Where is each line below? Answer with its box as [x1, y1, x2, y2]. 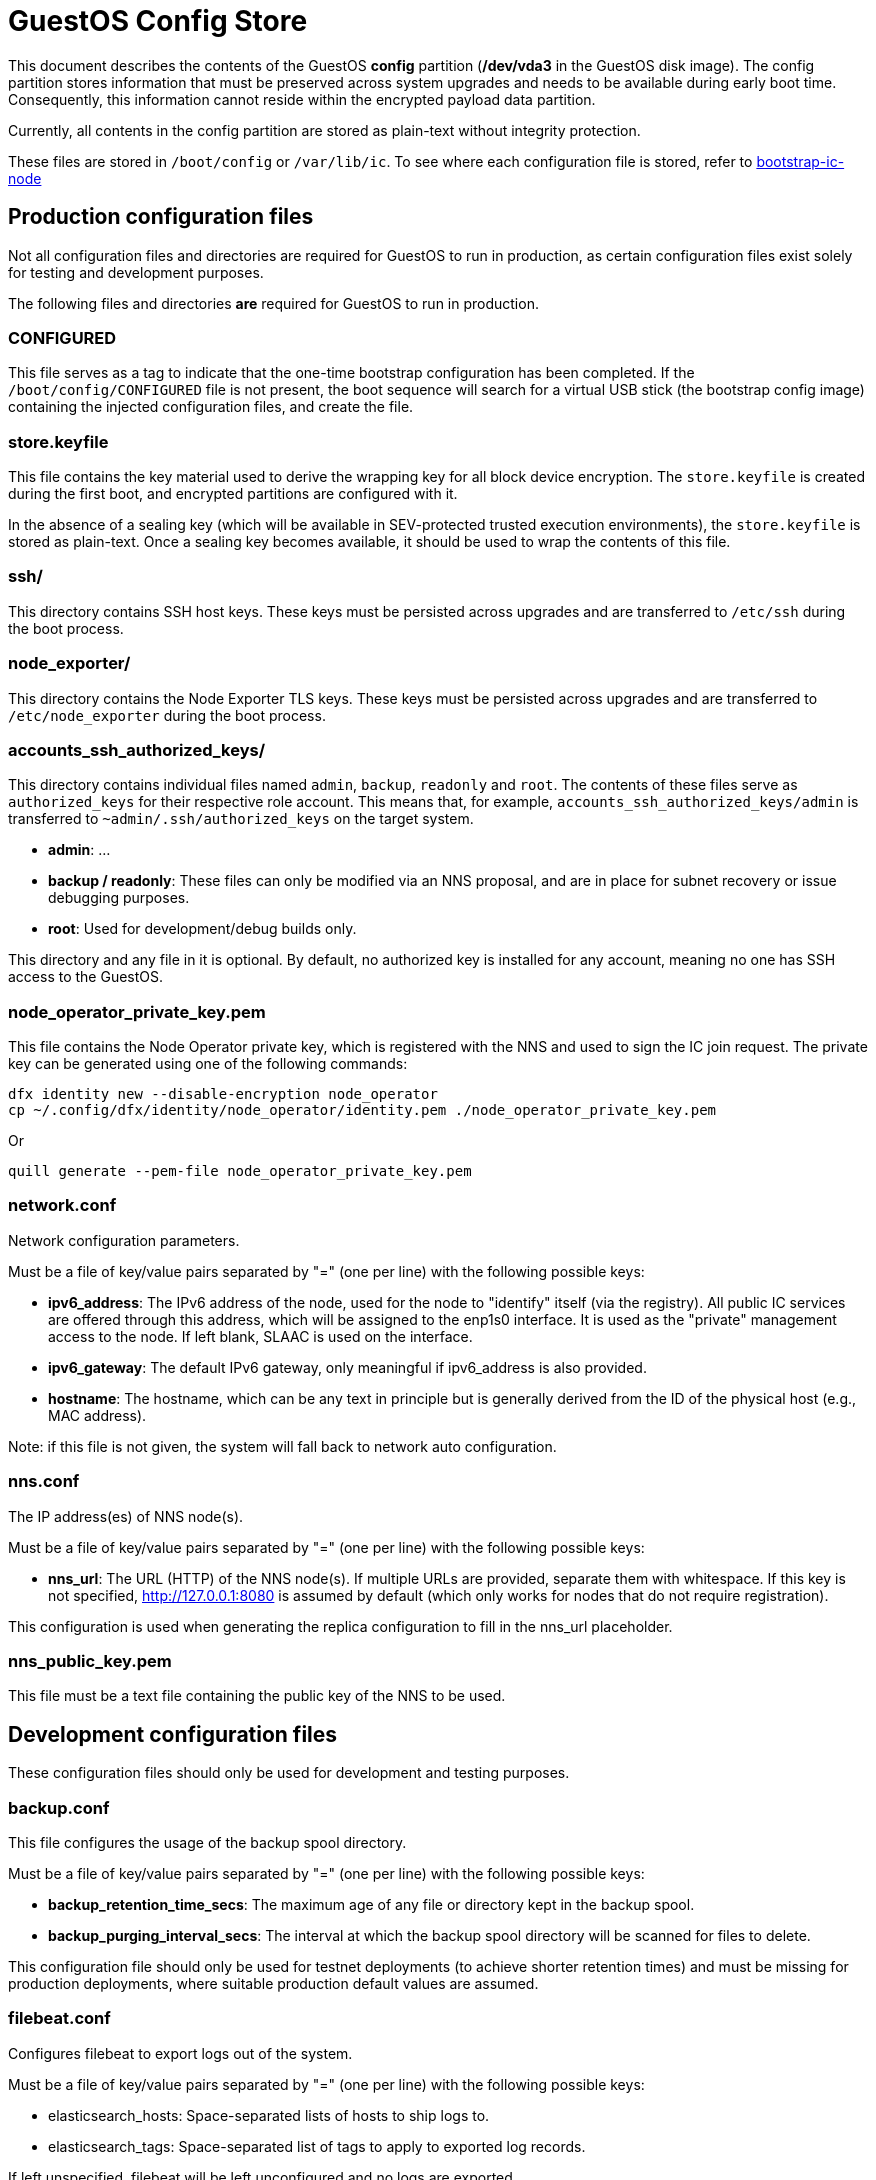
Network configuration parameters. [8, 1231, 240, 1249]
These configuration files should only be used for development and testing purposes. [8, 1764, 570, 1782]
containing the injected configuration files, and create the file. [8, 398, 414, 416]
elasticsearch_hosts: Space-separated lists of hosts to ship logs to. [48, 2106, 490, 2124]
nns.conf [8, 1471, 80, 1492]
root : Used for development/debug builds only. [48, 920, 357, 938]
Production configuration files [8, 204, 314, 230]
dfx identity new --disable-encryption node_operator [8, 1086, 438, 1103]
